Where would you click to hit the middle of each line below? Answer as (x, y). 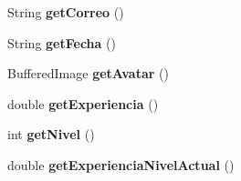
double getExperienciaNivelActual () (121, 164)
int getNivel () (51, 134)
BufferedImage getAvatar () (88, 73)
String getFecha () (62, 42)
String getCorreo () (66, 12)
